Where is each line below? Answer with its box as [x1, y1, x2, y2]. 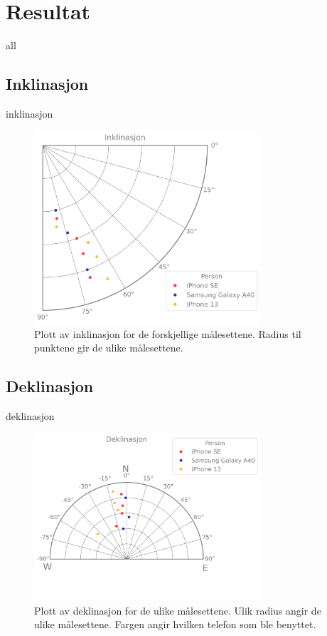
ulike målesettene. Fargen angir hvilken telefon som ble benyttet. [34, 617, 316, 632]
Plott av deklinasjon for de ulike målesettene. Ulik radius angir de [34, 602, 321, 617]
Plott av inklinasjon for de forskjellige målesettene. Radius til [34, 326, 301, 341]
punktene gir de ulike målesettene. [34, 340, 183, 355]
